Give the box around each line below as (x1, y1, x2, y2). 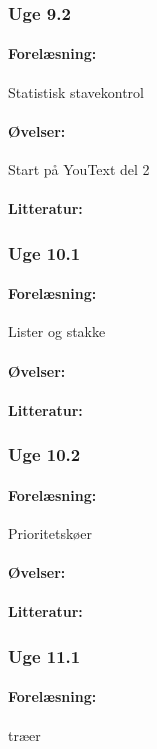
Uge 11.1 (8, 643, 81, 668)
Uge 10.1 (8, 240, 81, 265)
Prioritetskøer (8, 523, 93, 544)
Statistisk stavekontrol (8, 81, 144, 102)
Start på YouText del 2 (8, 159, 150, 180)
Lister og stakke (8, 321, 106, 342)
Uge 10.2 (8, 442, 81, 467)
